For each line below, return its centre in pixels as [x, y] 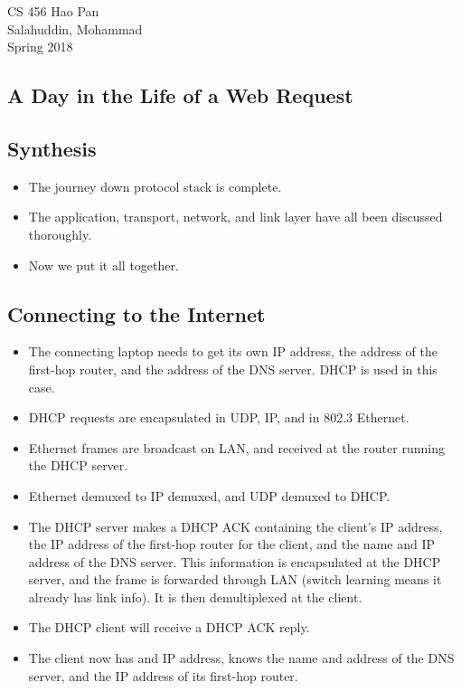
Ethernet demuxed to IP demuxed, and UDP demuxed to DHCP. [209, 495]
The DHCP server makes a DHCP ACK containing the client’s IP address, [235, 526]
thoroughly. [60, 234]
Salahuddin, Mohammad [75, 28]
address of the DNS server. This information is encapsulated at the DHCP [235, 561]
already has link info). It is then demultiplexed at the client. [195, 596]
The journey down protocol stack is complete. [155, 186]
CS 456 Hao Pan [53, 11]
